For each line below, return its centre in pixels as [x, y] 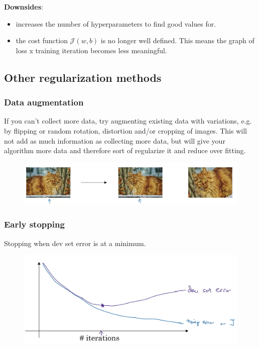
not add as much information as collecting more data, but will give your [115, 140]
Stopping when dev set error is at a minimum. [75, 243]
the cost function [42, 40]
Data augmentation [44, 102]
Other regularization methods [83, 77]
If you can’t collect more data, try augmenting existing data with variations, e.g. [128, 121]
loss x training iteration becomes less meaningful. [91, 50]
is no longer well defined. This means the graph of [177, 40]
